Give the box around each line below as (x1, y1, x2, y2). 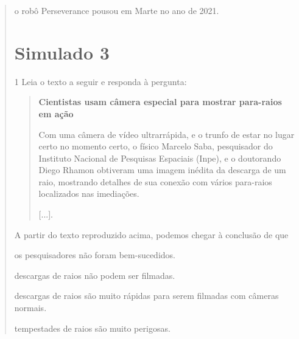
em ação (38, 107, 74, 120)
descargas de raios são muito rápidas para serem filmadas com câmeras (14, 289, 279, 302)
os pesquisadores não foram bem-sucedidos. (14, 248, 175, 261)
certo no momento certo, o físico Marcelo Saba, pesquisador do (38, 140, 273, 152)
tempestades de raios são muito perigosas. (14, 321, 171, 334)
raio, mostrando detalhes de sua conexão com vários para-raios (38, 175, 272, 188)
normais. (14, 301, 47, 314)
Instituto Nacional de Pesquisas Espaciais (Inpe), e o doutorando (38, 151, 281, 164)
